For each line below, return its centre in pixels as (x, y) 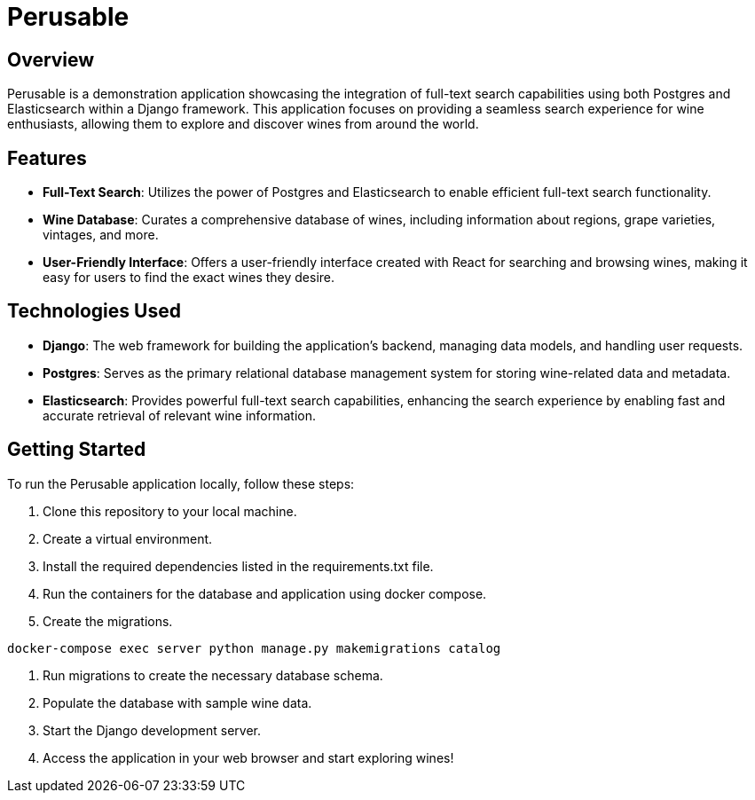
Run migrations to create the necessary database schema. (213, 675)
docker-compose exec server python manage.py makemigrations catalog (254, 648)
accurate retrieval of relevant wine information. (180, 415)
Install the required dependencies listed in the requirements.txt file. (238, 566)
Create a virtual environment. (128, 538)
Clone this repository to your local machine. (170, 511)
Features (47, 158)
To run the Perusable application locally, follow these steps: (181, 483)
